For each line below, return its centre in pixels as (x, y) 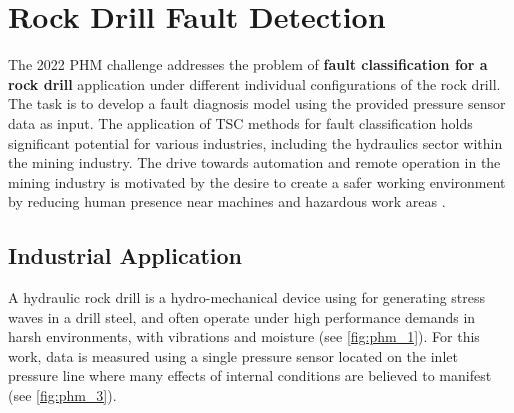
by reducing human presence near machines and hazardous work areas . (227, 201)
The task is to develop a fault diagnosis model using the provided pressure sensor (257, 103)
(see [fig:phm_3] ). (62, 395)
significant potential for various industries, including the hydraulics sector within (255, 142)
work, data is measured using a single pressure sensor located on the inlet (233, 355)
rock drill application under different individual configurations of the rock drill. (254, 83)
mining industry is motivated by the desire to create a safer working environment (257, 181)
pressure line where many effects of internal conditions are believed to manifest (250, 375)
